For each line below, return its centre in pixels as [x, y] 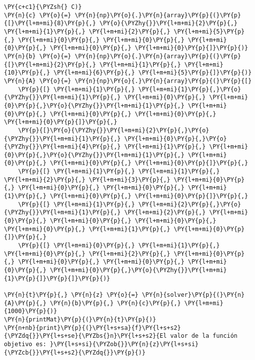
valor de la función [204, 336]
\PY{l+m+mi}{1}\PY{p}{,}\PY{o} [190, 89]
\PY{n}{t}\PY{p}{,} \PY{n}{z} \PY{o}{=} [71, 295]
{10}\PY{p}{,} [27, 73]
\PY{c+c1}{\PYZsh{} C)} [43, 7]
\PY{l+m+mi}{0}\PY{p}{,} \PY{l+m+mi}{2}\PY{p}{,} [87, 254]
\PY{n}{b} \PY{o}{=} [38, 56]
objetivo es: [25, 344]
